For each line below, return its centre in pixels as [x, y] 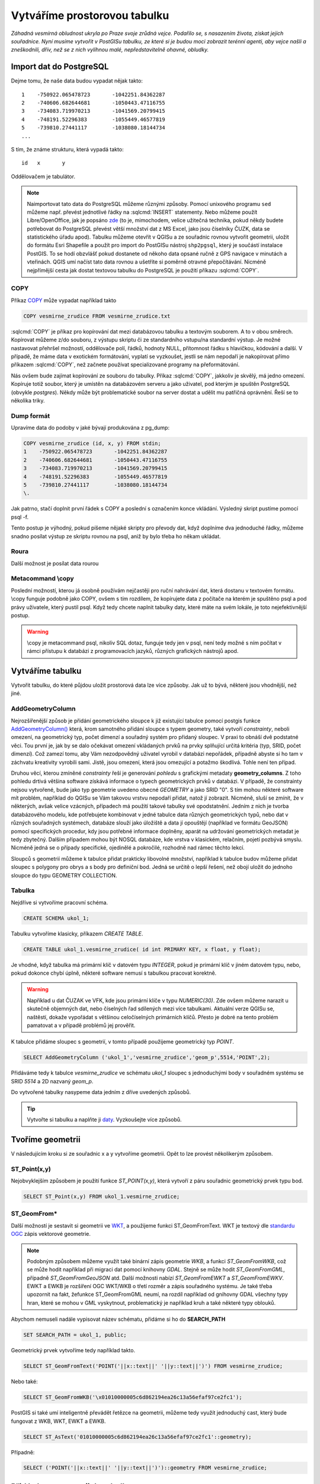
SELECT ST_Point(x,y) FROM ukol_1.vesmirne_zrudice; [102, 1196]
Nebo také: [24, 1382]
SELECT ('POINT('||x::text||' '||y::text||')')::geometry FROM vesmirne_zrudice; [145, 1468]
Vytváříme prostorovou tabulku [90, 15]
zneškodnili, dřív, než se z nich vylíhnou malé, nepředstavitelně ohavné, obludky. [110, 50]
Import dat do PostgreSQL [60, 67]
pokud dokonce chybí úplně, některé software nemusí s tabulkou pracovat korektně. [114, 973]
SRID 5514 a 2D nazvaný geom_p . [52, 1081]
